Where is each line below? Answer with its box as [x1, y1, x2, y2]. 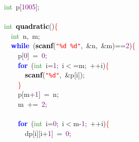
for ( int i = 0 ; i [18, 118, 64, 129]
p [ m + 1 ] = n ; [17, 89, 59, 99]
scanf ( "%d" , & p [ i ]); [25, 70, 85, 80]
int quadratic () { [4, 21, 58, 31]
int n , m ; [11, 30, 40, 41]
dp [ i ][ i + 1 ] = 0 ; [24, 128, 71, 138]
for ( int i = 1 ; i [18, 60, 64, 70]
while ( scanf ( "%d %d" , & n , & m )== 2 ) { [11, 40, 136, 51]
